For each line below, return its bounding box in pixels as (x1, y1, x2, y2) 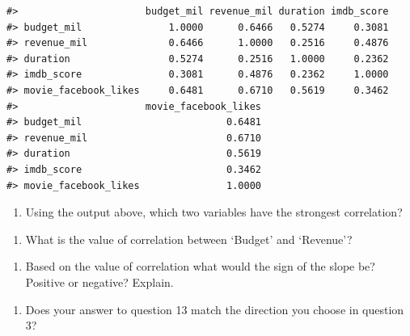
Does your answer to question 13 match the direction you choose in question (25, 300, 404, 317)
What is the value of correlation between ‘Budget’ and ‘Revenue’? (25, 230, 353, 247)
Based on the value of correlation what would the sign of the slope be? (25, 258, 375, 275)
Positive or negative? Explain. (25, 273, 174, 290)
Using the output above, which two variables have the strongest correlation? (25, 204, 403, 220)
